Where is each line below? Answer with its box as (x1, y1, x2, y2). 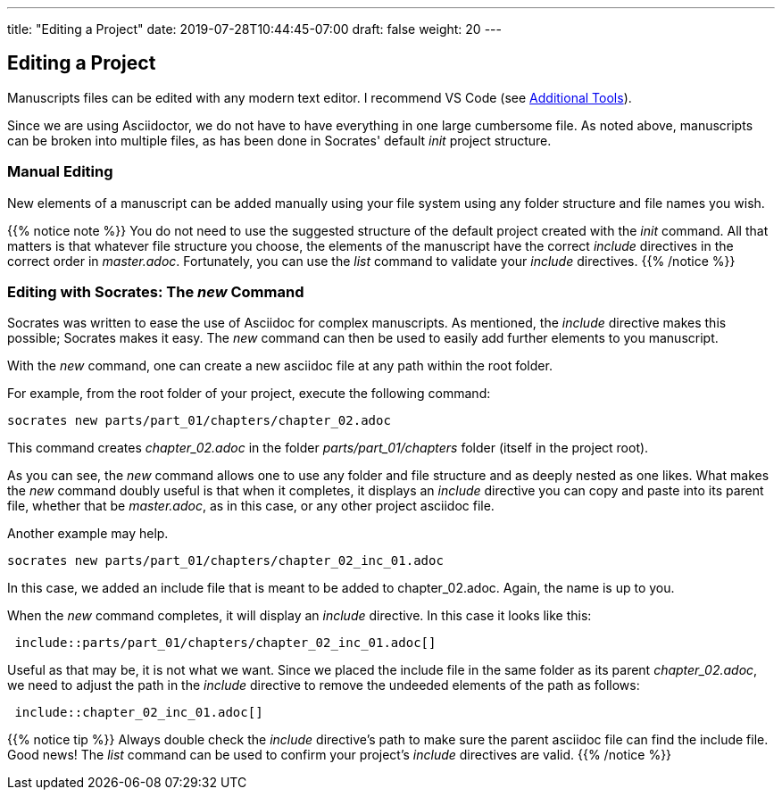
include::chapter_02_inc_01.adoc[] (14, 705, 263, 720)
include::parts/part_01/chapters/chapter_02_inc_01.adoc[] (14, 635, 437, 651)
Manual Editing (7, 162, 113, 181)
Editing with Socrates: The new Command (7, 282, 304, 301)
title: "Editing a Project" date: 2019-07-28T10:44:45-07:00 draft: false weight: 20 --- (7, 21, 502, 37)
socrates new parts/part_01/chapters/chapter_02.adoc (7, 413, 391, 428)
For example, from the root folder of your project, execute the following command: (7, 386, 491, 402)
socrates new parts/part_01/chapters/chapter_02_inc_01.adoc (7, 553, 444, 569)
